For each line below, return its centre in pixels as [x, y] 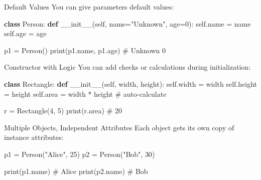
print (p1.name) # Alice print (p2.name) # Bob [76, 171]
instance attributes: [34, 137]
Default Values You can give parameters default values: [89, 7]
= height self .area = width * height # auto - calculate [85, 94]
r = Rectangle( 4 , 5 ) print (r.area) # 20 [63, 111]
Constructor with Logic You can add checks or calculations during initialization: [127, 67]
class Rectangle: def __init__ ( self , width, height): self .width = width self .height [130, 83]
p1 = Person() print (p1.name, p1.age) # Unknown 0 [85, 50]
